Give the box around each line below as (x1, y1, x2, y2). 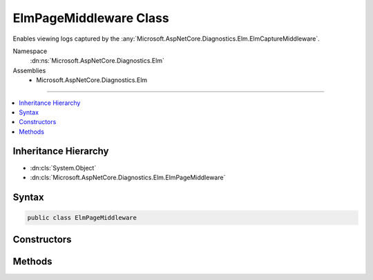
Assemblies (12, 66, 46, 74)
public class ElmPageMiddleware (27, 214, 137, 221)
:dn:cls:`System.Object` (30, 163, 97, 172)
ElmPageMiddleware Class (12, 10, 169, 26)
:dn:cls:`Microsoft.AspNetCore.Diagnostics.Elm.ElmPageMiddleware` (30, 173, 226, 181)
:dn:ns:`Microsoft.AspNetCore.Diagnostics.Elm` (30, 57, 165, 65)
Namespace (12, 47, 48, 55)
